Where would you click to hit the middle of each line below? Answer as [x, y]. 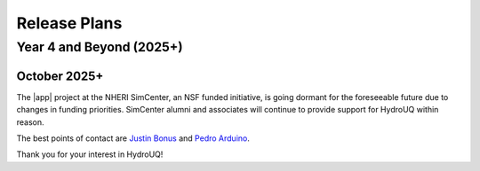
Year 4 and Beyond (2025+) [100, 47]
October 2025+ [60, 76]
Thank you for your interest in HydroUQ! [90, 154]
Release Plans [69, 23]
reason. [30, 122]
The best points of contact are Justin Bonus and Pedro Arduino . [133, 138]
